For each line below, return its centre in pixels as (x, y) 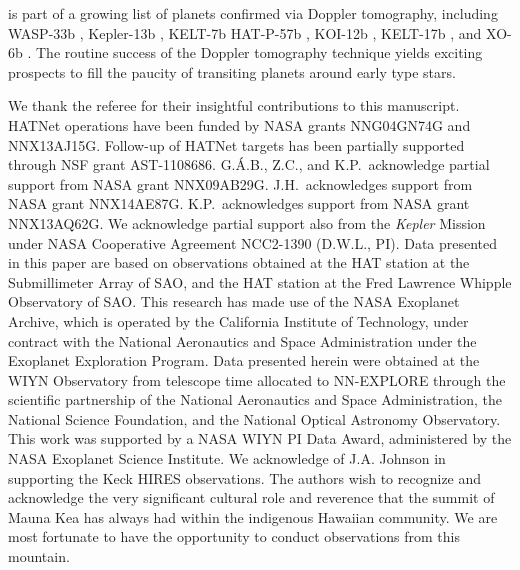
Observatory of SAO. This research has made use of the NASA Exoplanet (234, 301)
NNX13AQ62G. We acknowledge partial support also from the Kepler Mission (247, 222)
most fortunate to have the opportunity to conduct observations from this (234, 536)
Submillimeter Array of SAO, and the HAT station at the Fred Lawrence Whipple (260, 281)
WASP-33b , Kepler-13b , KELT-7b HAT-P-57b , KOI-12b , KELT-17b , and (245, 32)
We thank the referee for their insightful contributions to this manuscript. (234, 105)
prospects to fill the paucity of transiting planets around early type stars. (232, 71)
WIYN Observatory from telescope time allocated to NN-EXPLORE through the (257, 379)
